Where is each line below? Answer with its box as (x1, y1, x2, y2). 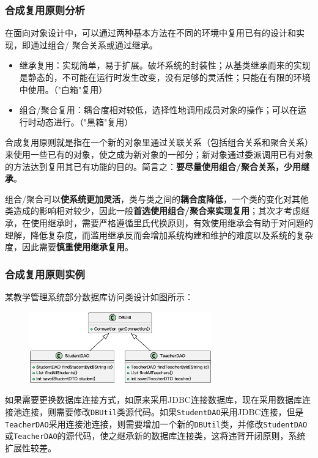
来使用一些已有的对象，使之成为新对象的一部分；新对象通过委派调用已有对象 (5, 147, 313, 160)
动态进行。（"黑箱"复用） (36, 115, 133, 128)
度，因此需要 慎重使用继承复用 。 (5, 240, 133, 253)
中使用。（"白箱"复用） (19, 83, 108, 95)
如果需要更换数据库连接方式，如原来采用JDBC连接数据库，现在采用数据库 (5, 393, 302, 406)
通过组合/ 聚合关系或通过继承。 (30, 38, 158, 51)
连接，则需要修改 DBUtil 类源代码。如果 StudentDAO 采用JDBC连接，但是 (21, 405, 304, 418)
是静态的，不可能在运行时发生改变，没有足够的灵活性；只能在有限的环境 (19, 71, 311, 83)
